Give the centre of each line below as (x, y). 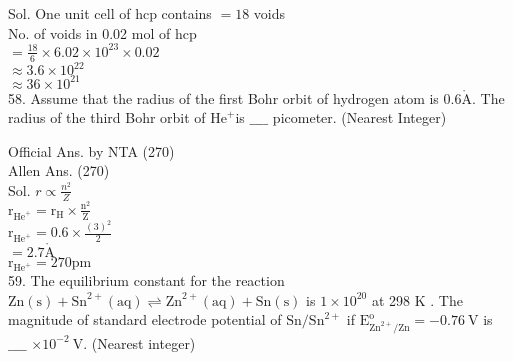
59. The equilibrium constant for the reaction (146, 280)
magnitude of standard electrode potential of (145, 319)
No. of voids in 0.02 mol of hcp (102, 32)
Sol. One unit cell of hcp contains (110, 13)
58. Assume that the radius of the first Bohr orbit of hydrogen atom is (223, 97)
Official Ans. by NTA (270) (91, 150)
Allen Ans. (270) (59, 170)
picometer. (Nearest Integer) (359, 117)
